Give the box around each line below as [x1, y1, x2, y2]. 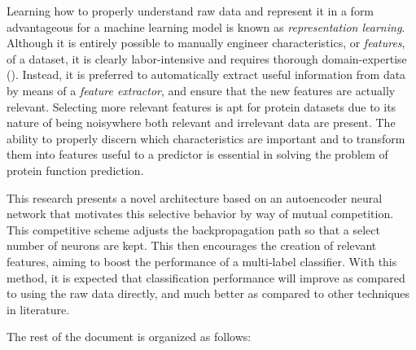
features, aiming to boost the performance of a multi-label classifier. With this [7, 252, 397, 269]
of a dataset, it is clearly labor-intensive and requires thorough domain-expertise [7, 50, 407, 67]
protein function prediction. [7, 161, 144, 178]
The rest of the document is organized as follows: [7, 328, 252, 345]
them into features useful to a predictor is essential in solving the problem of [7, 146, 388, 163]
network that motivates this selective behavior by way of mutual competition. [7, 205, 394, 222]
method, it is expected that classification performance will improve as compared [7, 269, 405, 286]
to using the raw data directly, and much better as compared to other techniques [7, 285, 410, 302]
